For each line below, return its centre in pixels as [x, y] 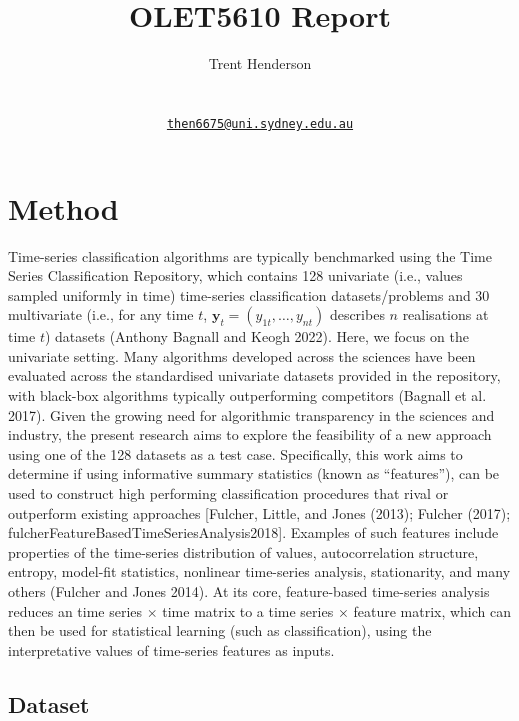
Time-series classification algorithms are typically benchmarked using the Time [250, 255]
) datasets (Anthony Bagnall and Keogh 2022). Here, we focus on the [256, 336]
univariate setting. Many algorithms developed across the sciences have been [242, 355]
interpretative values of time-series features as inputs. [171, 649]
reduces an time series [75, 610]
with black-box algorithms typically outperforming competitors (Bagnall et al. [247, 395]
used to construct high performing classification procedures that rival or [228, 493]
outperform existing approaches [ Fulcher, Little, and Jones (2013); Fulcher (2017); [259, 512]
